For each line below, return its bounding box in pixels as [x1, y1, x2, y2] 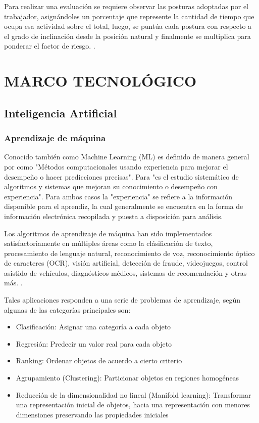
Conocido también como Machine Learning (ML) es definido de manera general [4, 151, 249, 162]
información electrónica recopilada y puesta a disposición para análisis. [4, 210, 223, 221]
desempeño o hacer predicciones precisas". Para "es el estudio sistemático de [4, 171, 239, 182]
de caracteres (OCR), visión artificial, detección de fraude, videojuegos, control [4, 258, 248, 268]
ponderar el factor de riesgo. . [4, 40, 95, 51]
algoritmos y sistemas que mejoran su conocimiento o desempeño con [4, 181, 218, 192]
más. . [4, 277, 23, 288]
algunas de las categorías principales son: [4, 304, 131, 315]
